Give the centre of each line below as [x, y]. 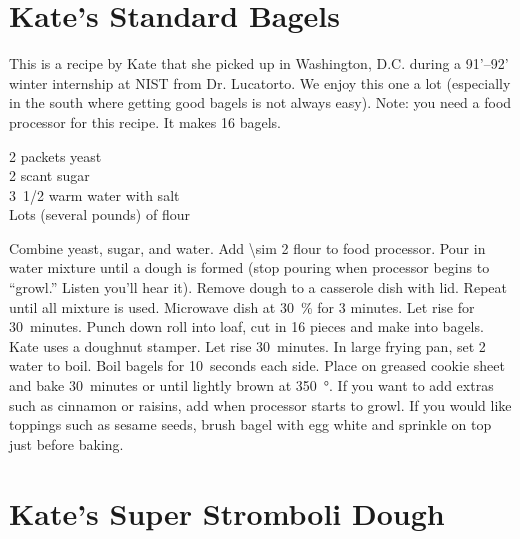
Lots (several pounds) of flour [99, 214]
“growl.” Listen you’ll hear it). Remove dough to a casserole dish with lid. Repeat [258, 287]
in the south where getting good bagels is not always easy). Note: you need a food [260, 102]
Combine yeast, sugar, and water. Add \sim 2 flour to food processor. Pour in [247, 247]
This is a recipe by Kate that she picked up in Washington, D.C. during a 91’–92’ [259, 63]
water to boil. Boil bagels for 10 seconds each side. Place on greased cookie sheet [257, 365]
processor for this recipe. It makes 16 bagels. [145, 121]
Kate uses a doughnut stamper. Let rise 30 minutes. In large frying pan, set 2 [247, 345]
